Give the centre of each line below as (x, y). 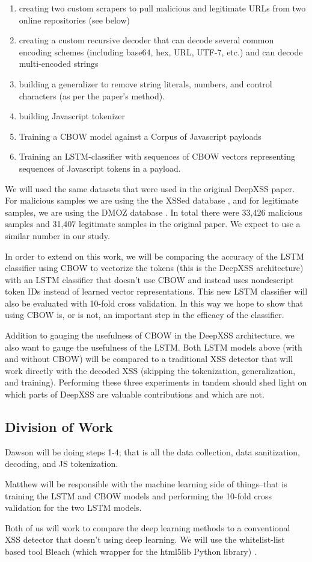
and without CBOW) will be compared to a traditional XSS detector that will (149, 359)
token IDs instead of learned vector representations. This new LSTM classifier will (156, 291)
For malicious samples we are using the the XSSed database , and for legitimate (152, 200)
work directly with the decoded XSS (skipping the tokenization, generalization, (150, 370)
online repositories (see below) (75, 20)
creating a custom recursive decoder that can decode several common (146, 40)
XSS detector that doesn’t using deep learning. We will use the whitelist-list (145, 539)
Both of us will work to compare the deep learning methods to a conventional (148, 527)
